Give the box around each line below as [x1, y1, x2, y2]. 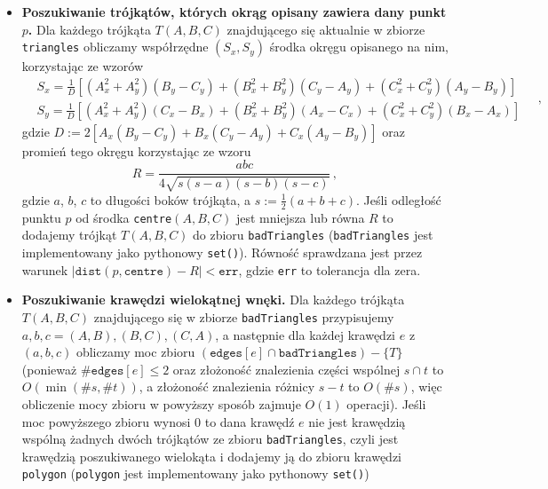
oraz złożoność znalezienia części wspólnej [172, 359, 401, 378]
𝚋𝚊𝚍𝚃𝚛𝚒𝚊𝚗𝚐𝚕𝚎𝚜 [278, 347, 357, 360]
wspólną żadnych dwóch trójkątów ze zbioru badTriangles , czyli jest [21, 430, 399, 448]
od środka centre [75, 208, 172, 226]
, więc [410, 377, 442, 396]
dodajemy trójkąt [21, 225, 117, 244]
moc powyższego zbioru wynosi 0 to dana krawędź [21, 412, 295, 430]
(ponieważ [21, 359, 77, 378]
